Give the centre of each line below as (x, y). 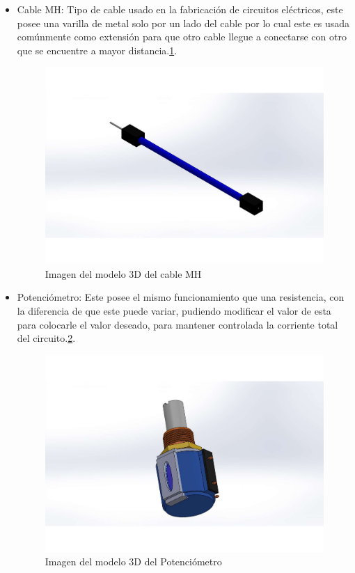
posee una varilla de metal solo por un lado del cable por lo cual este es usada (183, 23)
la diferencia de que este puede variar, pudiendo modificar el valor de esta (174, 310)
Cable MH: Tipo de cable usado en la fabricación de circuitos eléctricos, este (180, 9)
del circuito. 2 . (46, 338)
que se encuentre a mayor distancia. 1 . (97, 50)
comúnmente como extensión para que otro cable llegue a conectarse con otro (182, 37)
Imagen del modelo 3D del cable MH (123, 273)
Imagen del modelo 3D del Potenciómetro (133, 562)
